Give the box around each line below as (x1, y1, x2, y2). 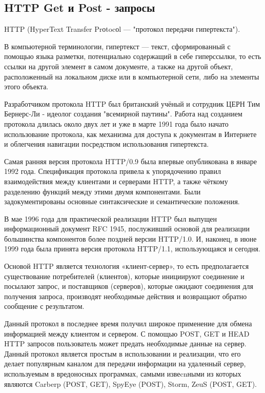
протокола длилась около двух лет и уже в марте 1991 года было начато (4, 118, 229, 129)
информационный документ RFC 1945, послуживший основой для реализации (4, 223, 250, 234)
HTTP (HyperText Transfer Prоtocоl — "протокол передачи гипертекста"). (4, 24, 240, 34)
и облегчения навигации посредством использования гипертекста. (4, 139, 209, 149)
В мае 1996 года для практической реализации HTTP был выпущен (4, 213, 217, 224)
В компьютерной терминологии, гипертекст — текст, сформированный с (4, 41, 231, 51)
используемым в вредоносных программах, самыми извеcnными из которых (4, 368, 241, 379)
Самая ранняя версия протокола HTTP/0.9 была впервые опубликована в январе (4, 155, 257, 166)
